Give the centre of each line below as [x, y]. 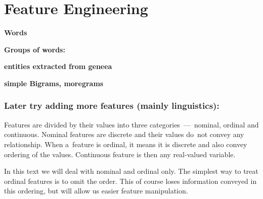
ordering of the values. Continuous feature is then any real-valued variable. [120, 154]
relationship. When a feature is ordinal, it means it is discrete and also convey [126, 144]
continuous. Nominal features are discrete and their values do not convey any [124, 134]
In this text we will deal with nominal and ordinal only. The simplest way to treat [131, 171]
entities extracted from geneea [58, 66]
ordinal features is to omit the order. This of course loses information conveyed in [130, 181]
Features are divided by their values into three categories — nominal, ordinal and [131, 124]
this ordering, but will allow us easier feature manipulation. [96, 191]
